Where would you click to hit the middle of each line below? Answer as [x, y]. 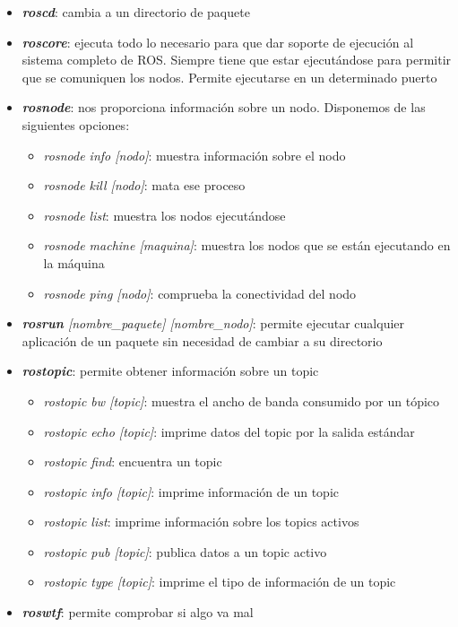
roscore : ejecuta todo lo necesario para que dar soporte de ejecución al [218, 42]
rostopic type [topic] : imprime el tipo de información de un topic [220, 582]
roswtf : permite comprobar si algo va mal [138, 612]
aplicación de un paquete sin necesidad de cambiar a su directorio [202, 340]
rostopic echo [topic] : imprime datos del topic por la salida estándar [229, 431]
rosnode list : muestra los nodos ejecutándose [164, 215]
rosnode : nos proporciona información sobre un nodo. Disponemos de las [224, 107]
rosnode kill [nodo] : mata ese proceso [144, 185]
